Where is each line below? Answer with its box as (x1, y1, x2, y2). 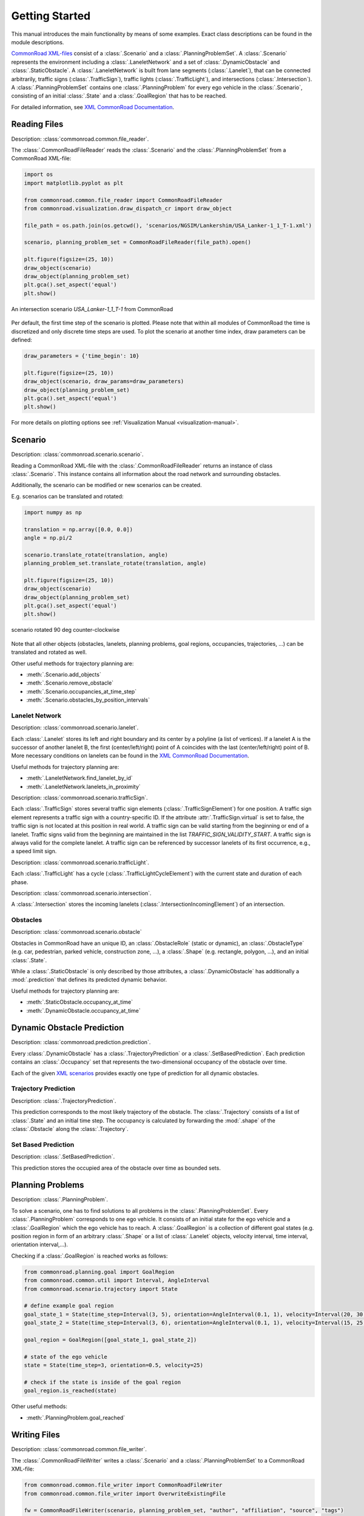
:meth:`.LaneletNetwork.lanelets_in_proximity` (26, 783, 141, 790)
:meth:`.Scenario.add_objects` (26, 671, 101, 678)
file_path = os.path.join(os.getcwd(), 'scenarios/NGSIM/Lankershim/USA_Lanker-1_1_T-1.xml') (24, 222, 312, 229)
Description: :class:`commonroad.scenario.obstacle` (11, 928, 142, 936)
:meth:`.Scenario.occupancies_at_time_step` (26, 688, 136, 695)
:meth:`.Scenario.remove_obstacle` (26, 679, 114, 686)
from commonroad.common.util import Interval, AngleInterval (24, 1277, 210, 1284)
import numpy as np (24, 509, 82, 515)
